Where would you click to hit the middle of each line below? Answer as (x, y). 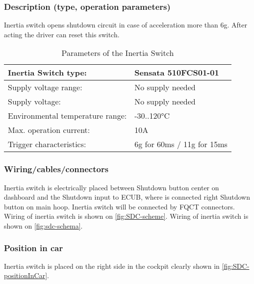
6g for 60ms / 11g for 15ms (181, 144)
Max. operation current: (49, 130)
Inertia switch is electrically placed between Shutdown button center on (112, 187)
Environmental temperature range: (67, 116)
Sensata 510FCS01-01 (177, 73)
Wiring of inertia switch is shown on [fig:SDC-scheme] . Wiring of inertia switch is (126, 216)
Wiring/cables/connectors (56, 169)
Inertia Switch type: (47, 73)
